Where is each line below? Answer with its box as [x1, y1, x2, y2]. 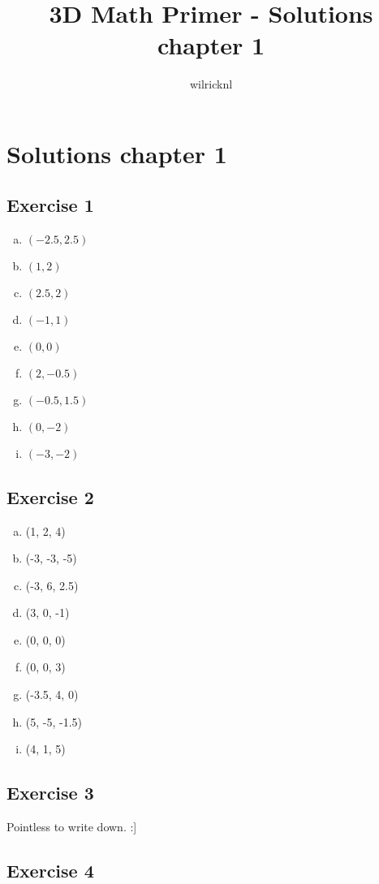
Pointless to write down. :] [6, 818, 137, 835]
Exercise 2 [6, 484, 94, 509]
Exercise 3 [6, 780, 94, 805]
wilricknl [189, 75, 233, 93]
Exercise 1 [6, 192, 94, 218]
